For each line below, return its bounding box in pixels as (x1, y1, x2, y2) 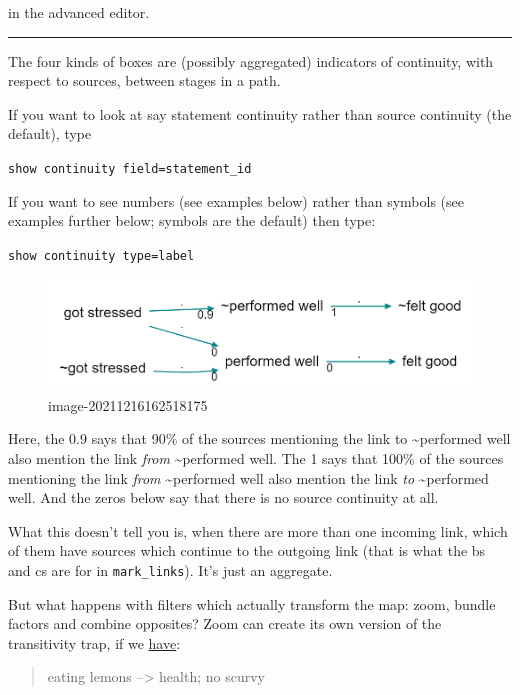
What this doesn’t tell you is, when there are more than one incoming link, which (8, 520, 508, 541)
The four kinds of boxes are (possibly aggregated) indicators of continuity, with (8, 50, 494, 71)
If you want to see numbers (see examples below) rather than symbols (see (8, 190, 464, 211)
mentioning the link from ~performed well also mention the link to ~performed (8, 467, 489, 488)
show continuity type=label (8, 248, 195, 263)
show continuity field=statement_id (8, 161, 252, 176)
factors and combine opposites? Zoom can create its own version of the (8, 613, 442, 634)
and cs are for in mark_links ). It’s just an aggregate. (8, 560, 333, 581)
